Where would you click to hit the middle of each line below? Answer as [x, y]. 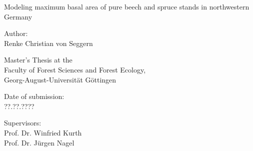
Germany [18, 16]
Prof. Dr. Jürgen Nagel [39, 142]
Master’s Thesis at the [38, 60]
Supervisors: [23, 123]
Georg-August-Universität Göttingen [60, 79]
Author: [16, 33]
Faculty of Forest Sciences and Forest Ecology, [75, 69]
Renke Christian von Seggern [48, 43]
